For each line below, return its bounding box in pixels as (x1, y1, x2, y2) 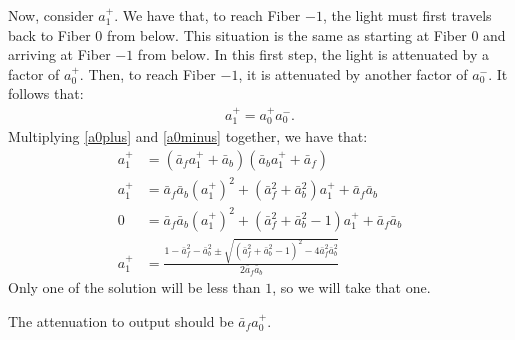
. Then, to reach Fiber (79, 63, 216, 84)
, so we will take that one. (272, 276, 431, 297)
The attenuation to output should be (8, 310, 234, 331)
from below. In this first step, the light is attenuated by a (137, 44, 490, 65)
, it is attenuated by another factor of (238, 63, 468, 84)
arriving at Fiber (8, 44, 111, 65)
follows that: (8, 83, 84, 104)
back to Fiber (8, 24, 91, 45)
